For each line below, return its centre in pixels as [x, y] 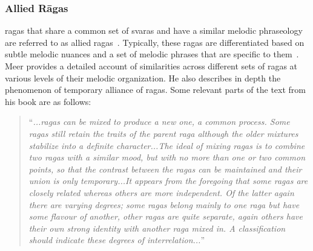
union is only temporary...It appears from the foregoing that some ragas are [168, 181]
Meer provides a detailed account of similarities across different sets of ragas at [151, 66]
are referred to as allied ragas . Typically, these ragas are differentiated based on [155, 42]
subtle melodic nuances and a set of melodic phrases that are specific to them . [152, 54]
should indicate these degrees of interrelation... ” [117, 240]
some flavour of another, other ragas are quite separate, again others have [166, 216]
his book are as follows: [48, 101]
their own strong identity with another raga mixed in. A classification [157, 228]
